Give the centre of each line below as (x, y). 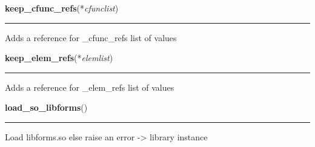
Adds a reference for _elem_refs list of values (90, 87)
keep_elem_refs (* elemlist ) (59, 58)
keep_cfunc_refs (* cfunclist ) (62, 8)
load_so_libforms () (46, 107)
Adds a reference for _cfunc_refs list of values (91, 37)
